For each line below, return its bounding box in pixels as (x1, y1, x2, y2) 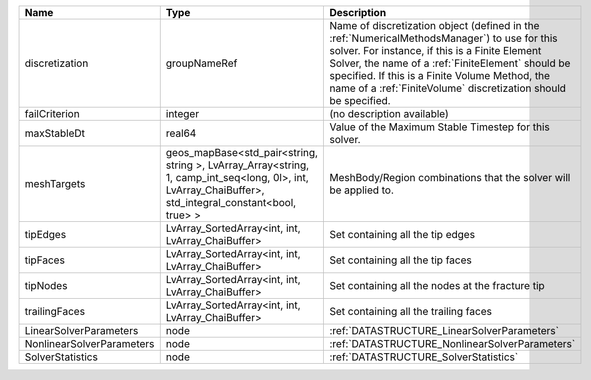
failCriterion (24, 107, 80, 120)
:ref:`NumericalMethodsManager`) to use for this (329, 31, 558, 45)
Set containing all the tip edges (329, 228, 475, 241)
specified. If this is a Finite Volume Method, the (329, 69, 550, 82)
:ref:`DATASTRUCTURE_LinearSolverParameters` (329, 324, 560, 337)
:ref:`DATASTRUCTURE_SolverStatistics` (329, 350, 519, 364)
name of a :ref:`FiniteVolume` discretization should (329, 81, 567, 95)
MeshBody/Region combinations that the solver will (329, 171, 571, 184)
